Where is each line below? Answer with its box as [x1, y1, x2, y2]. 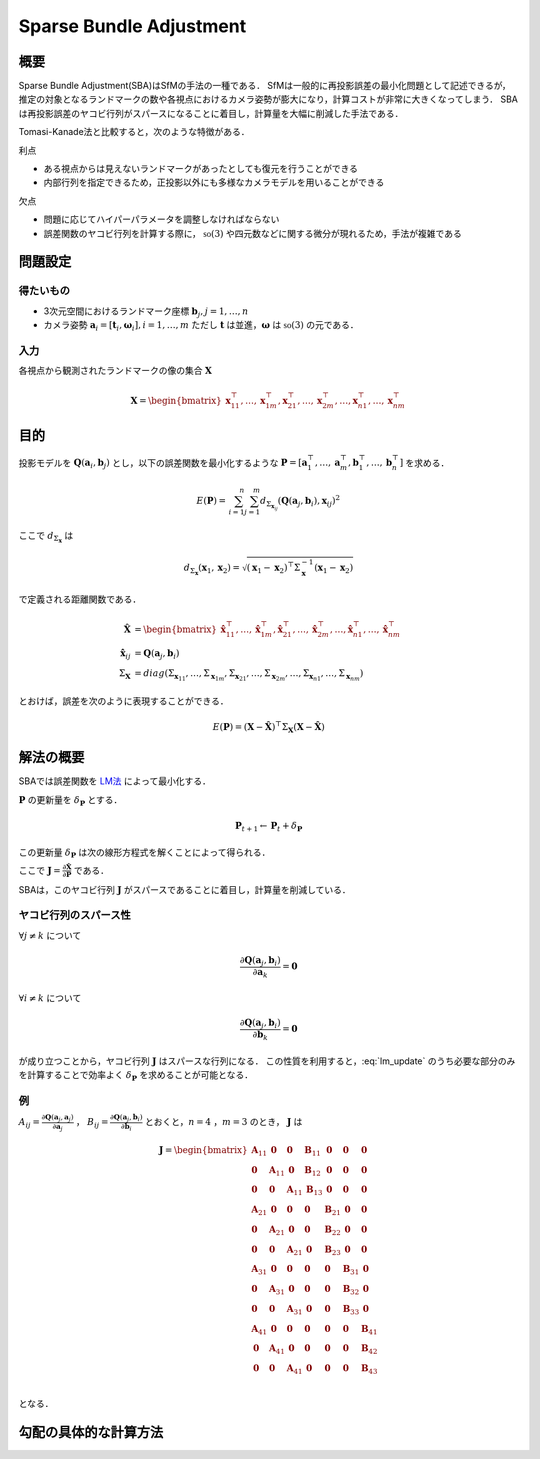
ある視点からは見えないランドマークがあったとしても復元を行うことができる [43, 163, 359, 175]
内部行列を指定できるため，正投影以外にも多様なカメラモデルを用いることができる [43, 176, 385, 189]
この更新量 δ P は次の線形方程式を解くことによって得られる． [18, 846, 271, 860]
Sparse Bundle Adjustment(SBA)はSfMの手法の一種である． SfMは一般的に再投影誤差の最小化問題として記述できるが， [18, 80, 512, 92]
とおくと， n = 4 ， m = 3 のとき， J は [144, 1116, 303, 1128]
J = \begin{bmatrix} [158, 1144, 249, 1155]
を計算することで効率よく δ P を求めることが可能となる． [18, 1069, 254, 1083]
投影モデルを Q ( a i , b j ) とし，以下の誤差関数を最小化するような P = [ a [18, 456, 308, 471]
